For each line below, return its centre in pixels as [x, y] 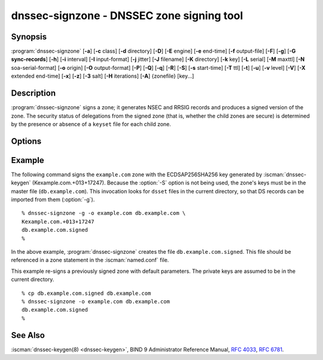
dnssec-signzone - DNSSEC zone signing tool [127, 16]
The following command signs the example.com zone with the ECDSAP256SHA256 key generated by [137, 174]
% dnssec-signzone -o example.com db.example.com [96, 301]
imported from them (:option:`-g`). [53, 199]
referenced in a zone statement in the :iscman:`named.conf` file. [90, 260]
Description [33, 93]
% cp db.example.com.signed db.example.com [86, 293]
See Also [28, 335]
